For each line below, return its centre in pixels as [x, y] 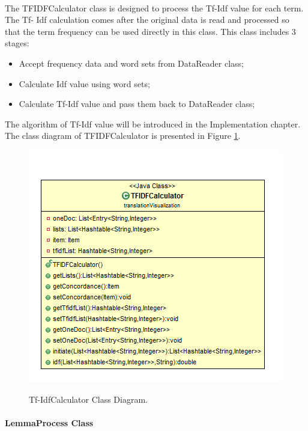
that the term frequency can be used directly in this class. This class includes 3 [150, 31]
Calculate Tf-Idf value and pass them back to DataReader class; [137, 104]
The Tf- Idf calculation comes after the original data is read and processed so [147, 20]
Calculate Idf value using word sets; [84, 83]
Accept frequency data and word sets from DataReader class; [131, 63]
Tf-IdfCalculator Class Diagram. [88, 399]
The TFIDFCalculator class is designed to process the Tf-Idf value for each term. [154, 8]
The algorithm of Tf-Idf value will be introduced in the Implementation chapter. [153, 124]
